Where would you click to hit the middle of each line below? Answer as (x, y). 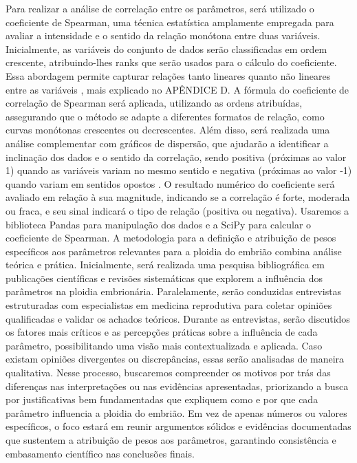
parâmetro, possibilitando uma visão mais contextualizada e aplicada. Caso (164, 345)
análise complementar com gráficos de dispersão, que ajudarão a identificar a (167, 143)
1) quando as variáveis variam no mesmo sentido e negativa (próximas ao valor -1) (179, 170)
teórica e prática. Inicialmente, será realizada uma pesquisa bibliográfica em (165, 265)
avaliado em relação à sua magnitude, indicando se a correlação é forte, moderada (178, 197)
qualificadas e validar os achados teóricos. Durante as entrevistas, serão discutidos (178, 318)
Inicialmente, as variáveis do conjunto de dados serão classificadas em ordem (166, 49)
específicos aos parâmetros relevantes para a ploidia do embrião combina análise (174, 251)
